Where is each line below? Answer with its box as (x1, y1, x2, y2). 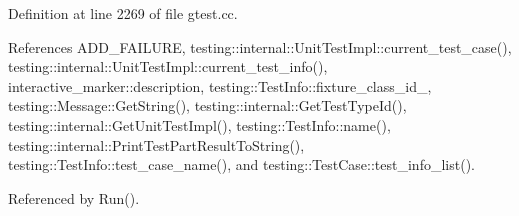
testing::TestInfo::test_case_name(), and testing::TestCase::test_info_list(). (8, 154, 475, 175)
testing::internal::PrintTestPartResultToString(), (8, 134, 305, 155)
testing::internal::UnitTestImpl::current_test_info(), (8, 56, 328, 77)
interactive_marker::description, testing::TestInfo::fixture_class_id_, (8, 75, 432, 96)
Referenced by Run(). (8, 187, 140, 208)
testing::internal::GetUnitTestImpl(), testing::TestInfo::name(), (8, 114, 391, 135)
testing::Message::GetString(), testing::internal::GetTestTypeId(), (8, 95, 407, 116)
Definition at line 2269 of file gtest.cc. (8, 3, 238, 23)
